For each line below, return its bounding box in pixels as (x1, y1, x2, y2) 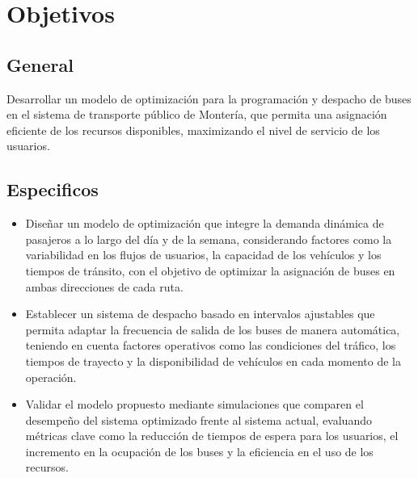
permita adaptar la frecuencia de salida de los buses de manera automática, (25, 321, 400, 338)
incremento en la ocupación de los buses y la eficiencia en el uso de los (25, 442, 374, 459)
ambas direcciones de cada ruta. (25, 278, 184, 295)
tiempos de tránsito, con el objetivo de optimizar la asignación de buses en (25, 262, 395, 279)
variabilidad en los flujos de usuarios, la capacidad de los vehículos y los (25, 246, 382, 263)
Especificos (6, 177, 99, 202)
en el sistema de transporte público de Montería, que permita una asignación (6, 106, 387, 123)
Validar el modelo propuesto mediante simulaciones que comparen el (25, 396, 364, 413)
